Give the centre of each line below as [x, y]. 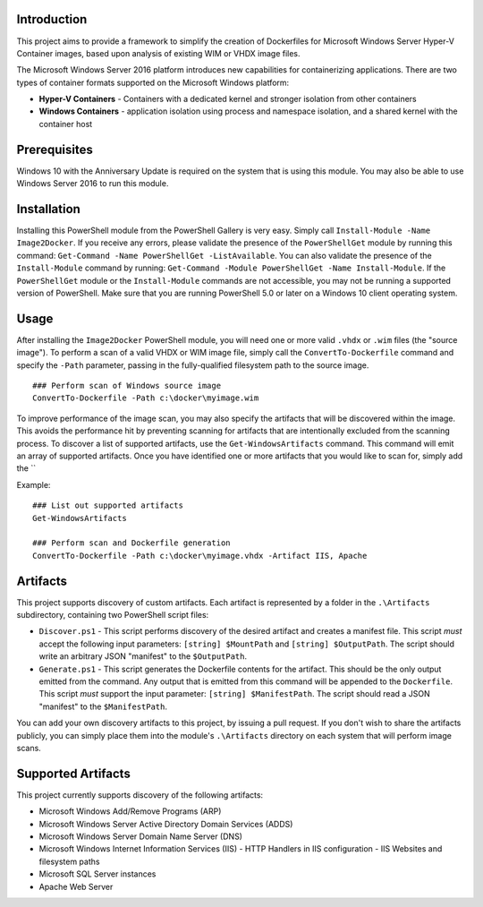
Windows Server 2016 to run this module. [93, 184]
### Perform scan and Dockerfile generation [132, 543]
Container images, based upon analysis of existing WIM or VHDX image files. [158, 53]
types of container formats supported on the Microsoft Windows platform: [153, 82]
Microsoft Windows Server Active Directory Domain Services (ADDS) [166, 824]
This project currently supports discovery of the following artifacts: [140, 795]
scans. [29, 748]
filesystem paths [69, 861]
